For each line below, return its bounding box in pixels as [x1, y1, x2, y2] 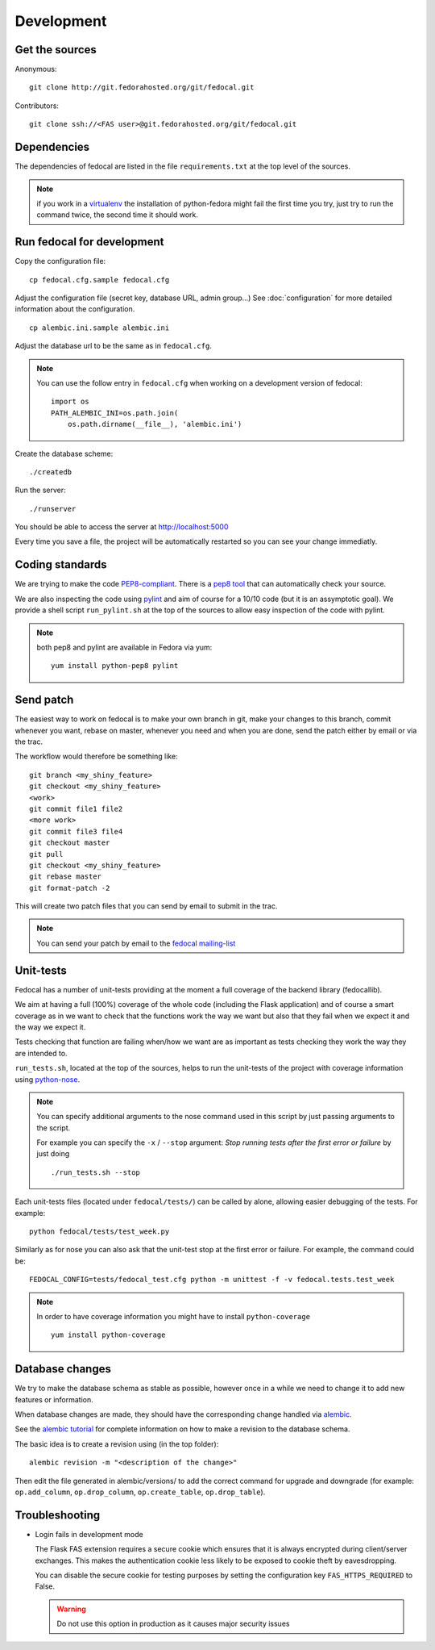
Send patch [14, 693, 74, 707]
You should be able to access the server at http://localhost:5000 [14, 522, 229, 532]
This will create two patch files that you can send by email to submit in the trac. [14, 901, 278, 911]
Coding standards [14, 558, 107, 572]
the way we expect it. [14, 1021, 86, 1032]
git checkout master [29, 838, 110, 847]
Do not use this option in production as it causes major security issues [56, 1619, 290, 1629]
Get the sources [14, 43, 97, 56]
